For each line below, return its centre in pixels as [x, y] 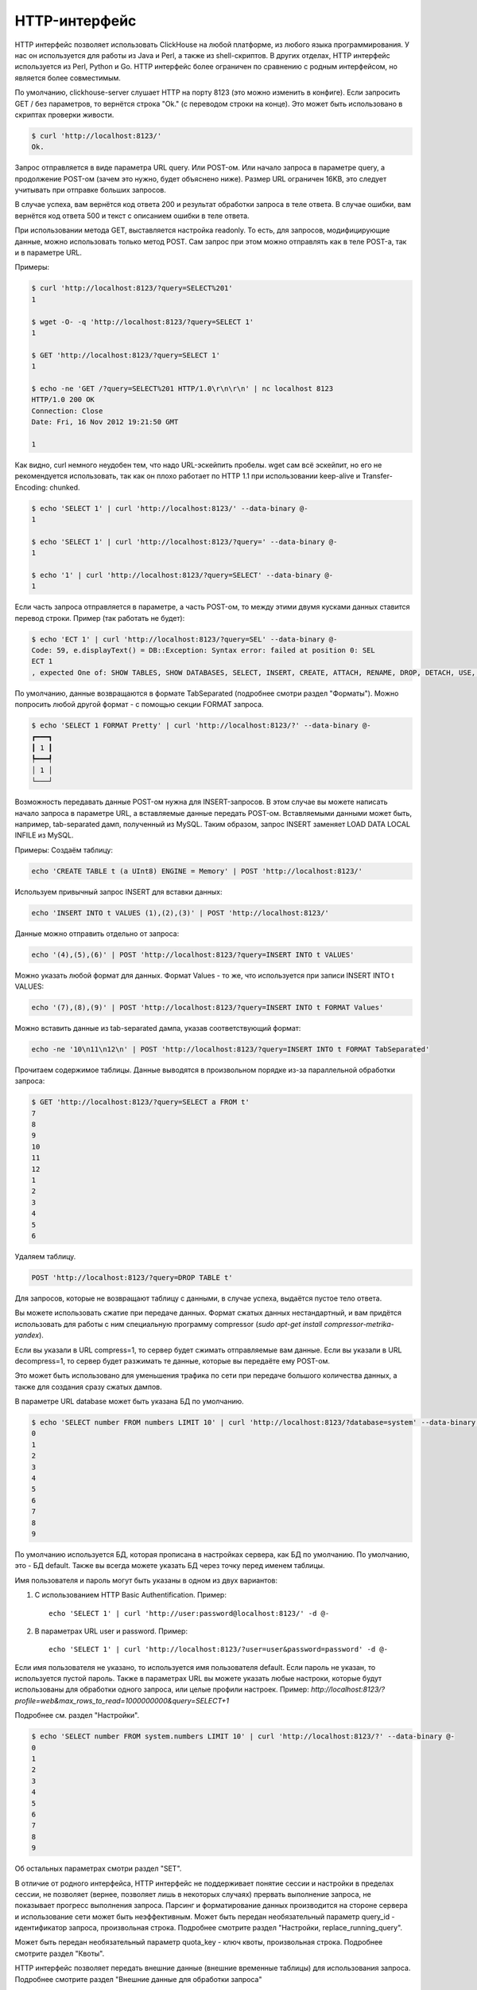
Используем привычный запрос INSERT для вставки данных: [118, 892]
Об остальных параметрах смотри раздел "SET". [98, 1869]
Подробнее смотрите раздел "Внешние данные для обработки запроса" [138, 1979]
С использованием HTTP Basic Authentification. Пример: [130, 1595]
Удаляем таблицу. [45, 1256]
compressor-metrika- [359, 1324]
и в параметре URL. [48, 252]
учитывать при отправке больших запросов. [90, 190]
